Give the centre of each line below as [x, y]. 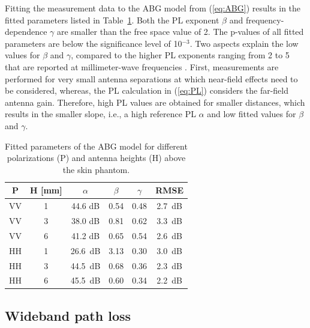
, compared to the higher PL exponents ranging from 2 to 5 [180, 55]
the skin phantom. [96, 169]
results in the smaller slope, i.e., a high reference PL [100, 114]
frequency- [265, 20]
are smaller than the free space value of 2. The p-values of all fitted [180, 32]
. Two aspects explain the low [244, 43]
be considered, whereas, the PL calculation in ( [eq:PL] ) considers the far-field [147, 90]
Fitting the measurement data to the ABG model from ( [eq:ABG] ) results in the [153, 8]
